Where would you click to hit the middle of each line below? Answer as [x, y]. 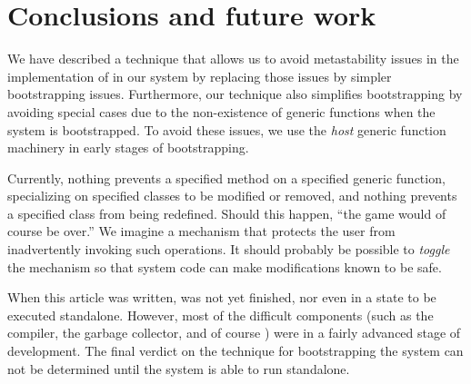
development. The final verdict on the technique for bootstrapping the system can [235, 351]
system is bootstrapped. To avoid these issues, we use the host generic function [227, 129]
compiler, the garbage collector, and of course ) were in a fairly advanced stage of [234, 333]
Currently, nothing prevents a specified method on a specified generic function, [226, 177]
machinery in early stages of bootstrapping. [128, 148]
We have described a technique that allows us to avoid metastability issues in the [233, 59]
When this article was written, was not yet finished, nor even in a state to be [222, 297]
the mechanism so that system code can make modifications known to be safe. [225, 266]
